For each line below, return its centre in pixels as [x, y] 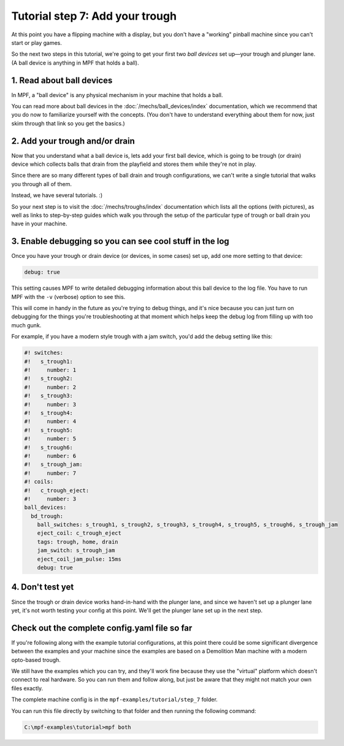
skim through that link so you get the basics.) [68, 123]
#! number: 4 [50, 422]
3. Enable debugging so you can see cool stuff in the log [120, 242]
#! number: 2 [50, 387]
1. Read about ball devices [62, 80]
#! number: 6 [50, 456]
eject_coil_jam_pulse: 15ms [79, 559]
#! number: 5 [50, 439]
